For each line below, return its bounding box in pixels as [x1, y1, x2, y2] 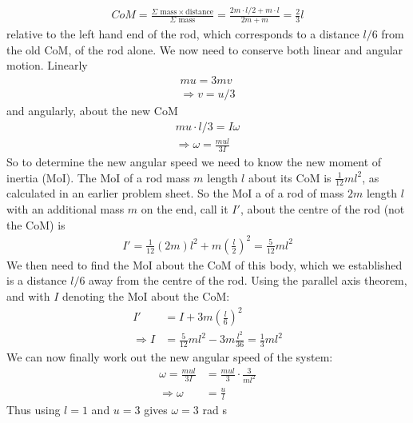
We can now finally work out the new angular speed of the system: [6, 349, 333, 365]
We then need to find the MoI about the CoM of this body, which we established [6, 256, 403, 273]
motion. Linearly [6, 57, 88, 74]
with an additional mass [6, 201, 125, 217]
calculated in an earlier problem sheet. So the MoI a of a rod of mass [6, 185, 344, 202]
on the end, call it [141, 201, 228, 217]
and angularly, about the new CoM [6, 102, 178, 119]
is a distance [6, 272, 67, 289]
